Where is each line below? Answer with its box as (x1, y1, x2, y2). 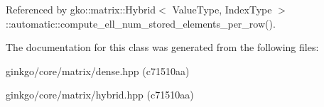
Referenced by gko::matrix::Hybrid (6, 2, 156, 16)
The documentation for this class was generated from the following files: (6, 40, 319, 55)
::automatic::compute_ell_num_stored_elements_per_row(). (6, 16, 276, 30)
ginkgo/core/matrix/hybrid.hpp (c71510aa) (6, 87, 194, 102)
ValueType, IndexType (172, 2, 272, 16)
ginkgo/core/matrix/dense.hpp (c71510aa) (6, 63, 190, 78)
